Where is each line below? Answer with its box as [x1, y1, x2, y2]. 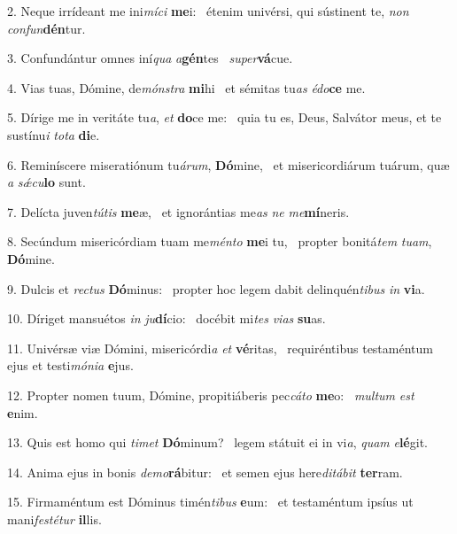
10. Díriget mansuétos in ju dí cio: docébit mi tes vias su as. [7, 309, 326, 328]
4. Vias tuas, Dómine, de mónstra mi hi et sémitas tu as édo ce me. [7, 78, 366, 97]
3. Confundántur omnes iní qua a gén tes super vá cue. [7, 49, 293, 67]
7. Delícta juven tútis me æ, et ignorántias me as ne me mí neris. [7, 202, 350, 221]
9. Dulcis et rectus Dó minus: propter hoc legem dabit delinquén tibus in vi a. [7, 279, 425, 298]
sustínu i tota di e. [7, 125, 100, 143]
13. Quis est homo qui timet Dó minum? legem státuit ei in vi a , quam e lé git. [7, 433, 428, 452]
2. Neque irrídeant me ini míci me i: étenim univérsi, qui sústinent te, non [7, 2, 409, 19]
